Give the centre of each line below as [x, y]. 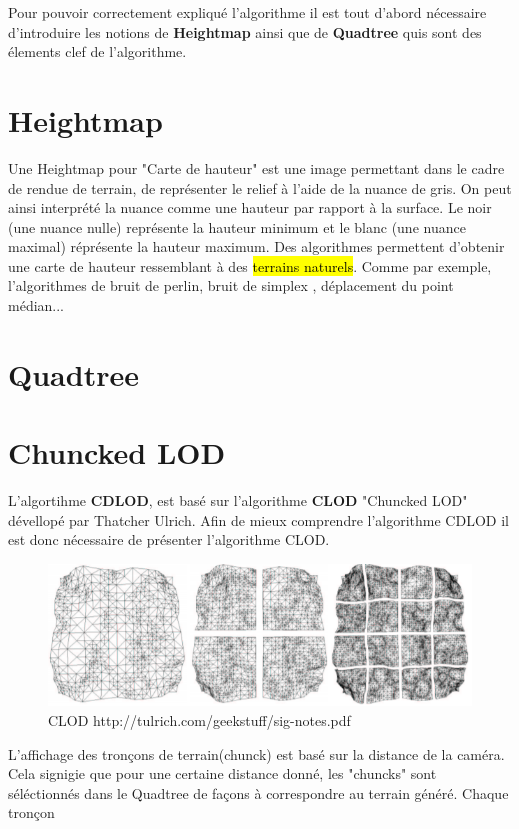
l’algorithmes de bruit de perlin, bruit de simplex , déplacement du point [231, 285]
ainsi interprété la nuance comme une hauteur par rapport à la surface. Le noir [250, 207]
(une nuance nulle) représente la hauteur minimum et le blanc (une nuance [237, 226]
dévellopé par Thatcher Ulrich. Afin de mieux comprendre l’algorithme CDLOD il [258, 519]
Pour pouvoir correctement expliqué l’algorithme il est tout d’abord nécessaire [247, 12]
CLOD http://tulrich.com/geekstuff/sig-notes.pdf [199, 720]
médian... [36, 305]
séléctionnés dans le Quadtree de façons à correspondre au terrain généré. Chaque [258, 792]
